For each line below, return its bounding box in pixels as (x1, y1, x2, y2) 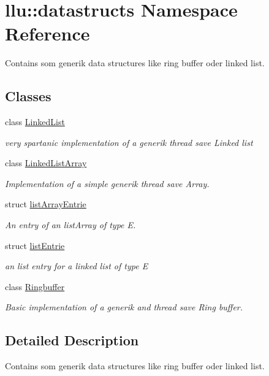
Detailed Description (5, 331, 139, 350)
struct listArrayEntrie (5, 198, 86, 210)
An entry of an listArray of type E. (5, 218, 136, 231)
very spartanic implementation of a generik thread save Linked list (5, 136, 253, 148)
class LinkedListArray (5, 156, 87, 169)
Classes (5, 86, 51, 106)
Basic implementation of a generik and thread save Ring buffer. (5, 301, 243, 313)
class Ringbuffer (5, 280, 65, 293)
